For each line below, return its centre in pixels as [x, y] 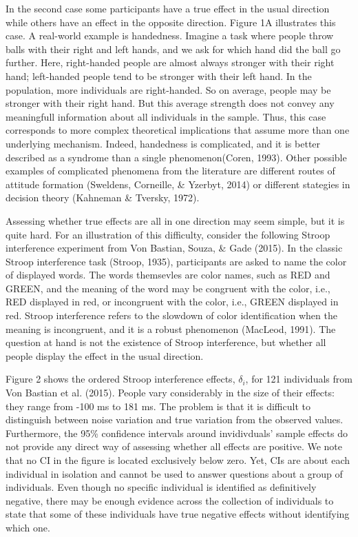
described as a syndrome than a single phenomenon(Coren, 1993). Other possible [176, 157]
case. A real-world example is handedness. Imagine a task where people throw [170, 36]
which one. [28, 527]
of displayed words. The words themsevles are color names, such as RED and [168, 275]
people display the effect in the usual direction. [105, 355]
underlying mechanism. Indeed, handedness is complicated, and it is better [163, 143]
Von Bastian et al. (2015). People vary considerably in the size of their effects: [170, 393]
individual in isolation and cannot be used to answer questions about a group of [174, 473]
